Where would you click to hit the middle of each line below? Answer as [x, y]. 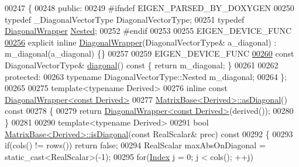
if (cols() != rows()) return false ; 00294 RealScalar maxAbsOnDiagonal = [135, 145]
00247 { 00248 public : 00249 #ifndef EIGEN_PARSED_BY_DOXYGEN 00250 [149, 8]
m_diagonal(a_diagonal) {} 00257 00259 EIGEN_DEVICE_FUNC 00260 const [149, 53]
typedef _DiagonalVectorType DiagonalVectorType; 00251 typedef [125, 19]
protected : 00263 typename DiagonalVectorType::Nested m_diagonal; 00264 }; [146, 76]
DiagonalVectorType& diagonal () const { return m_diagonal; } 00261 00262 [142, 65]
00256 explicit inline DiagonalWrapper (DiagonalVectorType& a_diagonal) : [141, 42]
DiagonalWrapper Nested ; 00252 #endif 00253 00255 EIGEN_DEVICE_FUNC [148, 31]
